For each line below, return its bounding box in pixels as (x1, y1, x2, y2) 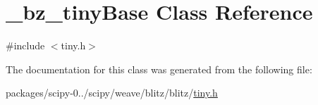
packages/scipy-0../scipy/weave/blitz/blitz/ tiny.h (6, 85, 218, 100)
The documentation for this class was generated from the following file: (6, 61, 312, 76)
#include (6, 38, 45, 53)
